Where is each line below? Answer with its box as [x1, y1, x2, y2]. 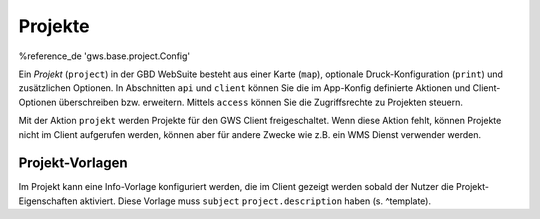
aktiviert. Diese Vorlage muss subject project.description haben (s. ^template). [79, 195, 432, 207]
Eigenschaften [18, 195, 78, 207]
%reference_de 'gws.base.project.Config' [18, 50, 190, 62]
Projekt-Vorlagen [18, 155, 129, 172]
